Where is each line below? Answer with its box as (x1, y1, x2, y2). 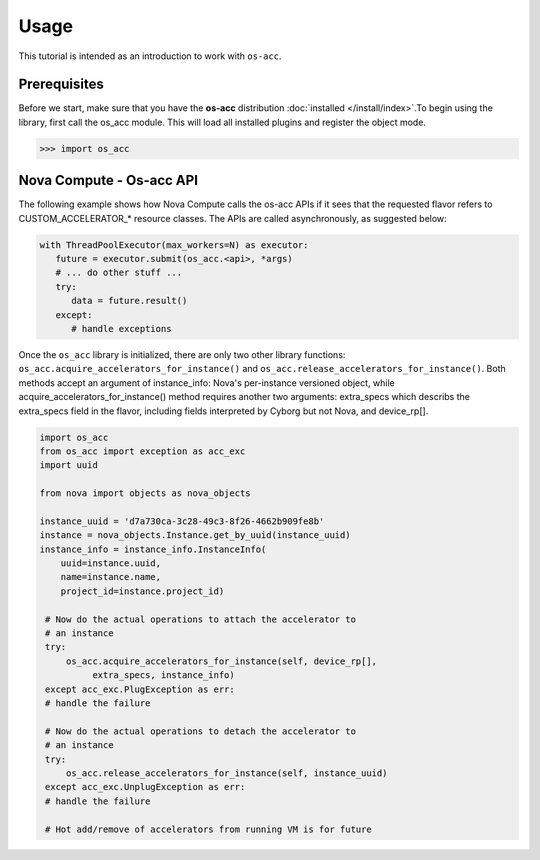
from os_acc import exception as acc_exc (39, 445, 246, 457)
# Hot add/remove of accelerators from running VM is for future (45, 823, 372, 835)
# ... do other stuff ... (55, 267, 183, 279)
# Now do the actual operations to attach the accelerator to (45, 613, 357, 625)
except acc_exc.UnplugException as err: (45, 781, 246, 793)
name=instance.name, (60, 571, 162, 583)
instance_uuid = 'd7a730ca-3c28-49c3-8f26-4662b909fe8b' (39, 515, 325, 527)
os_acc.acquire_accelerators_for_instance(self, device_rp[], (65, 655, 378, 667)
